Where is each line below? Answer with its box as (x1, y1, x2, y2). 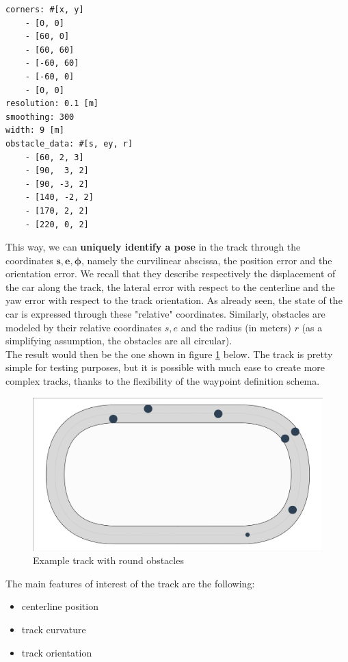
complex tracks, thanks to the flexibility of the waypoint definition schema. (5, 374, 320, 388)
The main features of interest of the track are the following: (5, 576, 255, 590)
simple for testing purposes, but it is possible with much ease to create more (5, 360, 325, 374)
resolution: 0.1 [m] (5, 99, 99, 109)
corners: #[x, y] (5, 5, 84, 14)
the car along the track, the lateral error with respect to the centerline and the (5, 279, 335, 294)
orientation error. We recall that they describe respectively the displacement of (5, 266, 336, 281)
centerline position (21, 599, 98, 613)
